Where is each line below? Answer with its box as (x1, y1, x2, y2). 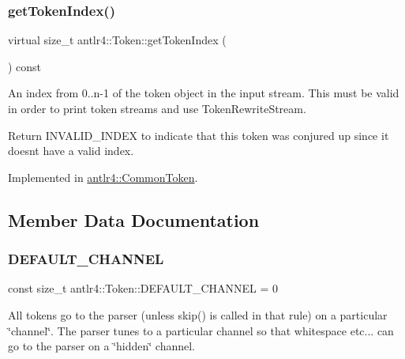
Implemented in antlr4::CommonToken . (8, 168, 198, 185)
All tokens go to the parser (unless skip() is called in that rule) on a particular (8, 306, 388, 323)
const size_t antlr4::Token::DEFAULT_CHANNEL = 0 (8, 280, 279, 297)
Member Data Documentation (8, 207, 260, 232)
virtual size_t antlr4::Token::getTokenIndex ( (8, 32, 227, 48)
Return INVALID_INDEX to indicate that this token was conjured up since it (8, 127, 389, 143)
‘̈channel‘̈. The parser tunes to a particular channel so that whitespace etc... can (8, 322, 394, 338)
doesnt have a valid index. (8, 142, 134, 159)
